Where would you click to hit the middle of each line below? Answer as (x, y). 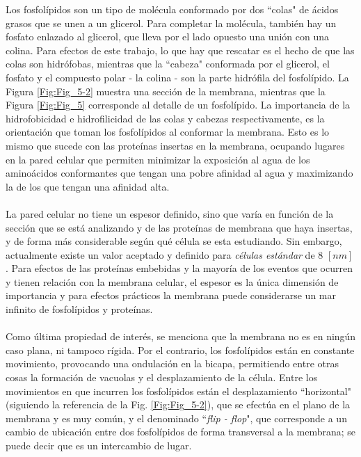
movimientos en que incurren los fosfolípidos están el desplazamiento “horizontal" (178, 391)
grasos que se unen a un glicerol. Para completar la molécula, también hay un (171, 23)
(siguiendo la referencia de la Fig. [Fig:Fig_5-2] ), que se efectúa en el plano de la (178, 404)
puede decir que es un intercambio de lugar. (99, 445)
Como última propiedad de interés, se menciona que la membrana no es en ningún (181, 336)
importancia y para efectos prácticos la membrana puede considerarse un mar (171, 295)
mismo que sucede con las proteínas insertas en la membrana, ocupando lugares (175, 145)
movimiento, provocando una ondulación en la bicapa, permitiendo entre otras (172, 363)
